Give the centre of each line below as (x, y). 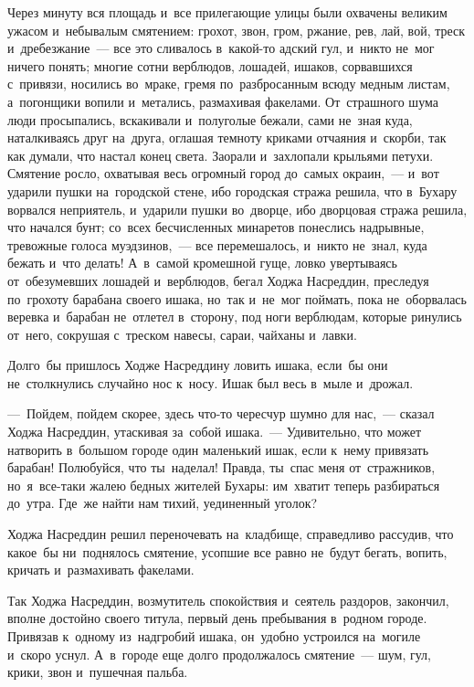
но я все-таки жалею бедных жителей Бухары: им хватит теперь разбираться (224, 485)
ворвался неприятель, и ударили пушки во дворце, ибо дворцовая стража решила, (237, 209)
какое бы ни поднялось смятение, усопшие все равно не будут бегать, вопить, (227, 551)
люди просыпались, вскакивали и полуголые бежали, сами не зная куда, (210, 119)
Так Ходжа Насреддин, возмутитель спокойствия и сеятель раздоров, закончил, (228, 600)
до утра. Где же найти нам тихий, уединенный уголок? (163, 503)
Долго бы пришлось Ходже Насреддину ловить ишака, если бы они (198, 365)
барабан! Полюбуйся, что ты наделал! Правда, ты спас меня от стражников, (221, 467)
